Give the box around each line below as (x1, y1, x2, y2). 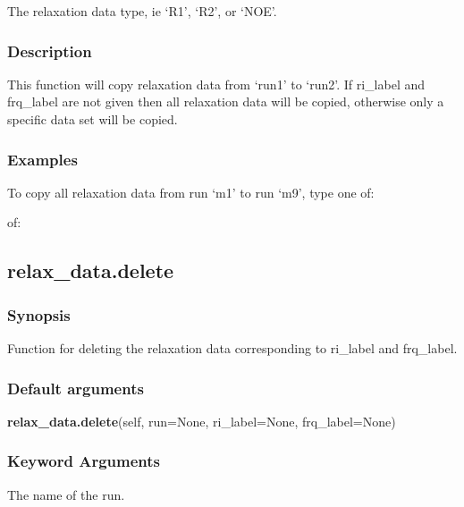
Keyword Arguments (7, 450, 161, 472)
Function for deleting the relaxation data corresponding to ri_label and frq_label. (7, 339, 458, 357)
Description (7, 39, 92, 62)
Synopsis (7, 303, 71, 325)
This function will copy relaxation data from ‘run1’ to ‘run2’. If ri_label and (7, 74, 426, 93)
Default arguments (7, 376, 144, 399)
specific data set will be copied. (7, 110, 178, 128)
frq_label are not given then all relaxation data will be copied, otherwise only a (7, 92, 444, 111)
